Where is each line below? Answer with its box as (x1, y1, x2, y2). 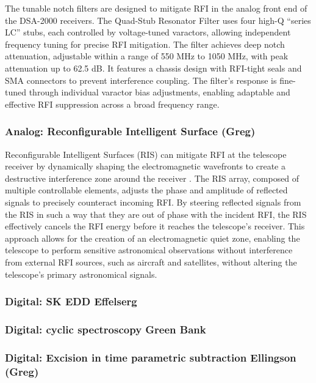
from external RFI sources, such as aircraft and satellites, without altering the (5, 255, 297, 268)
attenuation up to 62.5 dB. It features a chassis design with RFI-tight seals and (5, 61, 302, 74)
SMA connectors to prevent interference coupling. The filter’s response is (5, 73, 277, 86)
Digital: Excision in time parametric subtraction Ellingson (5, 349, 296, 365)
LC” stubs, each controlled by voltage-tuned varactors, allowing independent (5, 26, 291, 39)
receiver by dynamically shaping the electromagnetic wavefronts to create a (5, 160, 285, 173)
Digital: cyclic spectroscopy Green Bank (5, 321, 206, 337)
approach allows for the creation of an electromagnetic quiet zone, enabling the (5, 231, 300, 244)
